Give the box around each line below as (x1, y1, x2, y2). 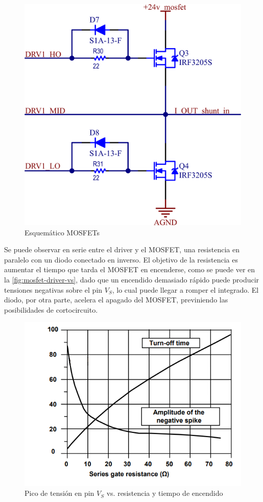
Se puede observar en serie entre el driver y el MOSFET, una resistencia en (4, 244, 240, 255)
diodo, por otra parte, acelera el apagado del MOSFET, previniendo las (4, 294, 228, 305)
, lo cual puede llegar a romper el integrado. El (112, 284, 259, 295)
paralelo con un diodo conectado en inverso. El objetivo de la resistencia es (4, 254, 238, 265)
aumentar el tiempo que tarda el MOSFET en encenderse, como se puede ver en (4, 264, 255, 275)
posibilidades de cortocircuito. (4, 304, 98, 315)
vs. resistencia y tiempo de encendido (106, 488, 223, 498)
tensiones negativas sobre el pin (4, 284, 103, 295)
